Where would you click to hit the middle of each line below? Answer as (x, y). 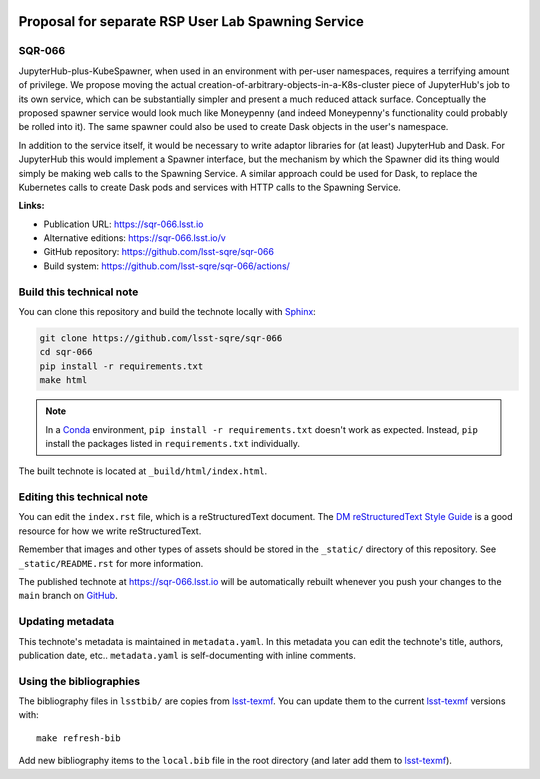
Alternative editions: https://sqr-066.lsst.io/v (135, 238)
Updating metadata (66, 622)
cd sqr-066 (66, 352)
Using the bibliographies (79, 681)
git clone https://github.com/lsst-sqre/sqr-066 (161, 338)
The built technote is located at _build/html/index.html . (143, 471)
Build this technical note (78, 292)
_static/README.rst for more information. (111, 563)
